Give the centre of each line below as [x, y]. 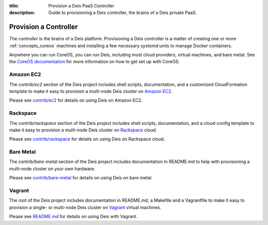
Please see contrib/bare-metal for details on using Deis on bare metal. [81, 178]
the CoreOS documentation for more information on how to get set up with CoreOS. [95, 61]
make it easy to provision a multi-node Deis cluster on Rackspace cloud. [83, 130]
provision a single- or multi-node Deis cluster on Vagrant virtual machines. [85, 207]
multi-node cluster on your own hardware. [52, 169]
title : [14, 6]
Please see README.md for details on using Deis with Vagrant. [73, 217]
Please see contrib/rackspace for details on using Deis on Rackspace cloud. [87, 139]
